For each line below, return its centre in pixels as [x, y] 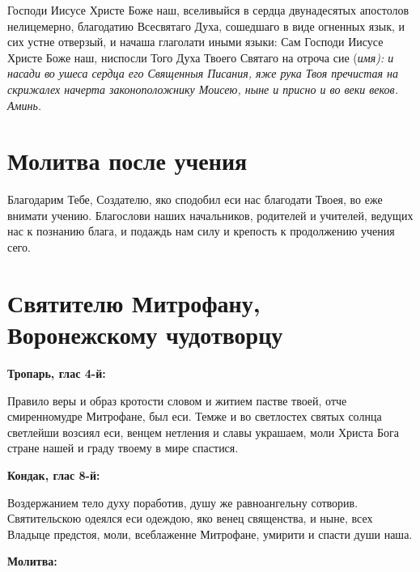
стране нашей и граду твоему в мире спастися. [123, 448]
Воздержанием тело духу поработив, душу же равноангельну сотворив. [183, 502]
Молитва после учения [127, 161]
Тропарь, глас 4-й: [57, 373]
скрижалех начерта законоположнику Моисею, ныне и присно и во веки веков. [203, 89]
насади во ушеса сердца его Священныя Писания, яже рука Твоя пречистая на [203, 73]
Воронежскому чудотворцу [145, 335]
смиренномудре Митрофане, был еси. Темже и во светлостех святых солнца [195, 416]
